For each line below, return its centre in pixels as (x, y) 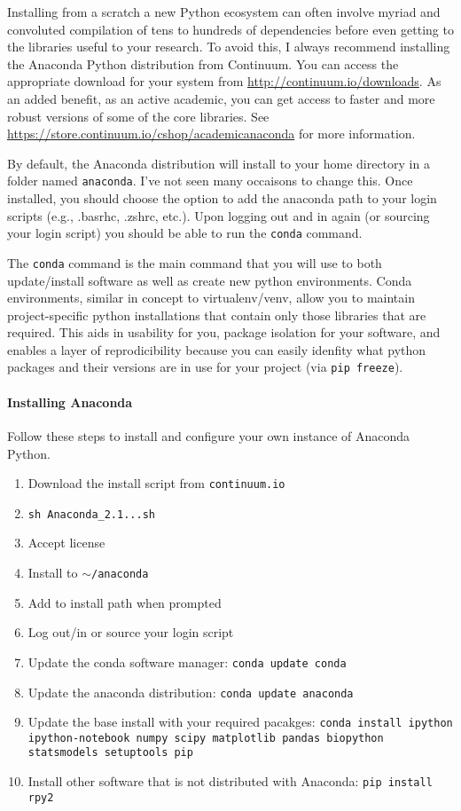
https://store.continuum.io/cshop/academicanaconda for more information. (211, 134)
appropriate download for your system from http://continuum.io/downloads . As (224, 81)
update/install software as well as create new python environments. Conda (210, 280)
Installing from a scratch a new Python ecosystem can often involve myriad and (224, 12)
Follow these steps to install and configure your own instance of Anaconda (209, 435)
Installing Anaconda (70, 402)
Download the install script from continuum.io (156, 483)
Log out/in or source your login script (131, 632)
